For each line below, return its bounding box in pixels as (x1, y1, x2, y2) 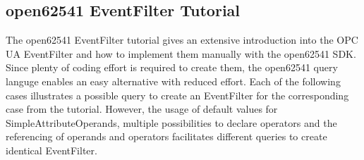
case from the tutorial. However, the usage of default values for (6, 101, 278, 116)
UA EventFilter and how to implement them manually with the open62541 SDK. (6, 46, 356, 61)
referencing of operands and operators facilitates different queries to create (6, 129, 327, 144)
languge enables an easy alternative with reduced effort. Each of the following (6, 73, 341, 88)
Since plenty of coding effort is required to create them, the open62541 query (6, 60, 338, 75)
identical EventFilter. (6, 142, 97, 157)
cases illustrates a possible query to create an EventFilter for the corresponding (6, 87, 349, 102)
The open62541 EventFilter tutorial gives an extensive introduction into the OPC (6, 32, 358, 47)
